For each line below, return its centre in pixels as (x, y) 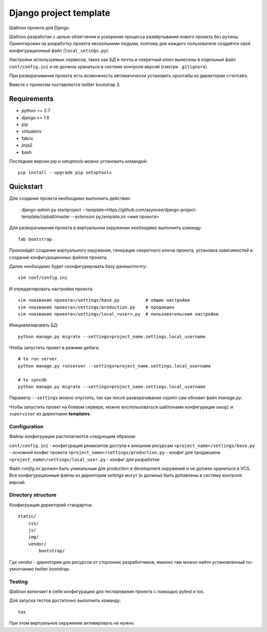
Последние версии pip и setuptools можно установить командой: (78, 161)
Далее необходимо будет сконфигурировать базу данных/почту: (78, 266)
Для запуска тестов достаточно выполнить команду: (65, 600)
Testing (19, 582)
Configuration (26, 426)
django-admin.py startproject (51, 210)
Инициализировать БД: (34, 325)
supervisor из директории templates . (50, 414)
